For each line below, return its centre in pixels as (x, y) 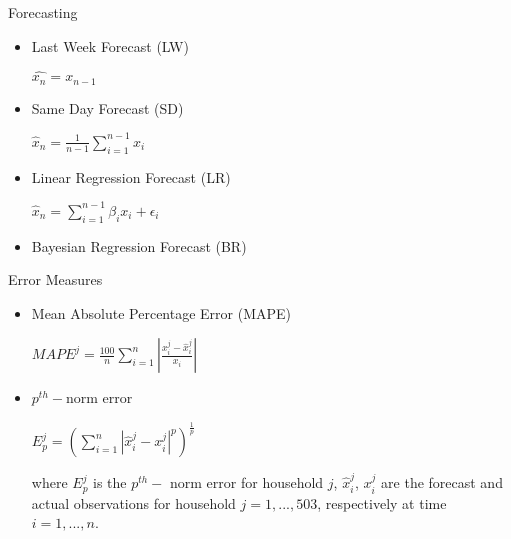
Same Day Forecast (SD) (107, 107)
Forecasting (43, 12)
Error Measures (55, 279)
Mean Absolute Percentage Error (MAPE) (161, 312)
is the (110, 482)
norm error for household (247, 482)
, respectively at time (382, 502)
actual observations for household (133, 502)
